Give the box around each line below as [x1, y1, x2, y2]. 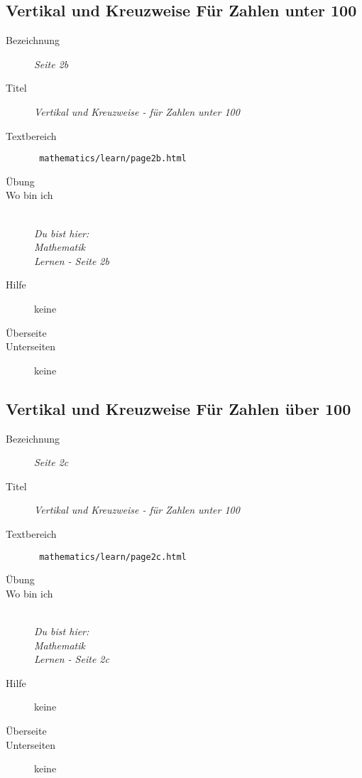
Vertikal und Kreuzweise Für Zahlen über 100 [6, 397, 351, 419]
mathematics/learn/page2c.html [39, 551, 187, 562]
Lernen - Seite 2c [34, 652, 109, 666]
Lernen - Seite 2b [34, 253, 109, 268]
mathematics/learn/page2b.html [39, 153, 187, 164]
